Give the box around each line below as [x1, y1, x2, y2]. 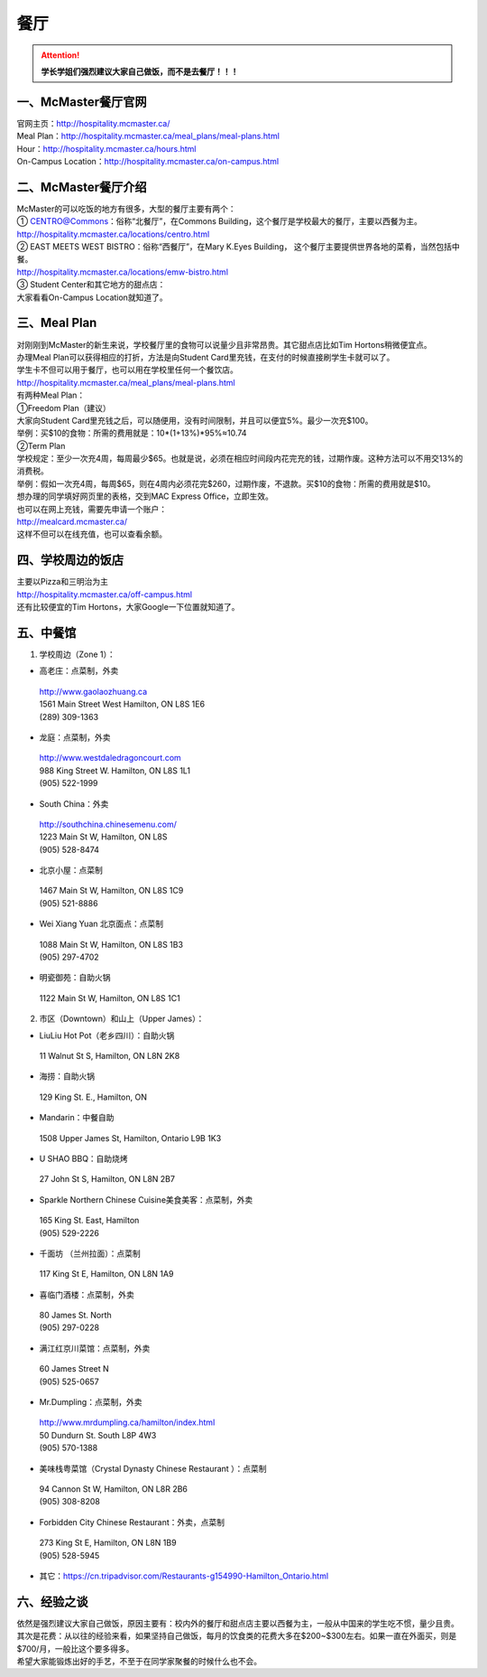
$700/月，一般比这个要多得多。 [16, 1643, 134, 1654]
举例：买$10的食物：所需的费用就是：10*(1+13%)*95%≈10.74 [16, 427, 247, 438]
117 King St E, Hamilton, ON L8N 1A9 [39, 1269, 174, 1279]
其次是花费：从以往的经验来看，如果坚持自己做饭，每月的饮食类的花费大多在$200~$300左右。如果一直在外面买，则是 [16, 1631, 457, 1642]
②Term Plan [16, 440, 66, 451]
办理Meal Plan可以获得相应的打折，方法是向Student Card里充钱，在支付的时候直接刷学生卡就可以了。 [16, 351, 395, 362]
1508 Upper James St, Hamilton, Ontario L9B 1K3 [39, 1132, 222, 1143]
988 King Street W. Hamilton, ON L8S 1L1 [39, 764, 191, 776]
